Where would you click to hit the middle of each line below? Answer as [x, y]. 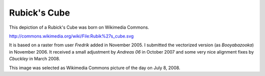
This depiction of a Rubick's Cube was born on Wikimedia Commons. [79, 27]
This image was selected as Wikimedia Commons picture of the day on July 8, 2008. [95, 68]
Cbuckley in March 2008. [35, 59]
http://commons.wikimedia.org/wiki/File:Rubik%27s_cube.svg [71, 36]
